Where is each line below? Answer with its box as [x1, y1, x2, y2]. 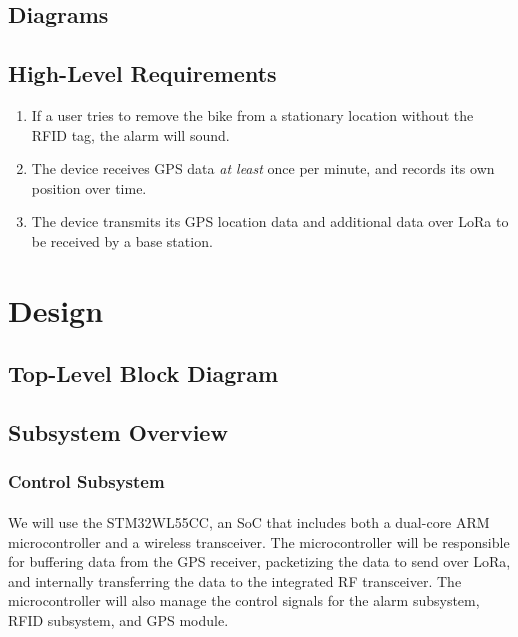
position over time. [31, 177, 147, 198]
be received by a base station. [31, 230, 213, 251]
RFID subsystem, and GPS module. [8, 609, 229, 630]
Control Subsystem [8, 469, 165, 494]
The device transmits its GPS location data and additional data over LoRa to [31, 211, 509, 232]
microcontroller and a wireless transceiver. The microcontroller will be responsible [8, 531, 510, 552]
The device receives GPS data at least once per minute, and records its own [31, 158, 495, 179]
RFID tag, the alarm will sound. [31, 124, 230, 145]
